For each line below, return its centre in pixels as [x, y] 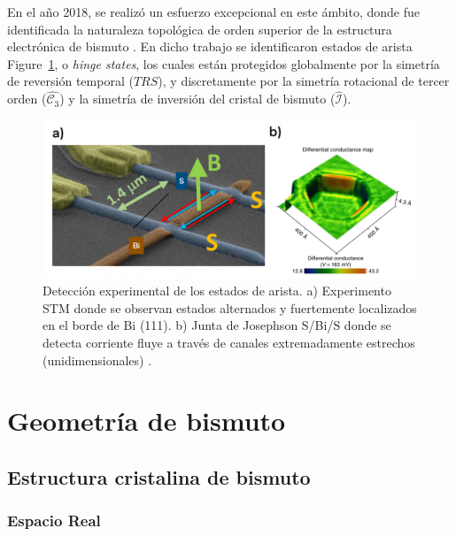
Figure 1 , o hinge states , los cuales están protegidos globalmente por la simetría [224, 63]
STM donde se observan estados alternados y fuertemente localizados [230, 307]
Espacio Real [54, 521]
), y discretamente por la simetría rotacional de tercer [304, 81]
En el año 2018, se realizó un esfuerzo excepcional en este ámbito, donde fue [213, 11]
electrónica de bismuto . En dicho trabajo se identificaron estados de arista [210, 46]
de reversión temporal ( [70, 81]
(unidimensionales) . [97, 360]
